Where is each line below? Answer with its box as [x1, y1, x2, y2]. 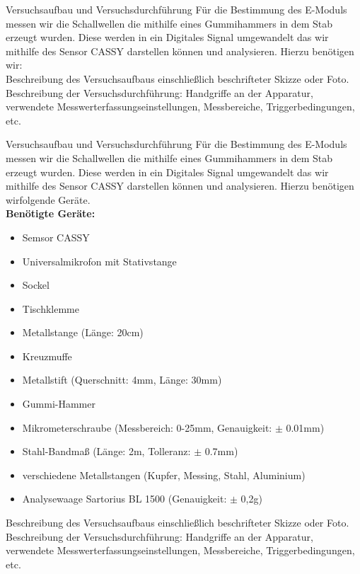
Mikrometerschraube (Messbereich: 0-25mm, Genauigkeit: [22, 420, 272, 435]
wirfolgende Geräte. [6, 192, 91, 207]
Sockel [22, 277, 50, 292]
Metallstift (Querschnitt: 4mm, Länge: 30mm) [22, 372, 222, 387]
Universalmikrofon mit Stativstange [22, 253, 177, 268]
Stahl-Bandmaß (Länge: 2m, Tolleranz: [22, 444, 191, 459]
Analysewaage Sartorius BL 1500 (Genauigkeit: [22, 491, 227, 506]
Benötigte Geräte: [6, 206, 95, 221]
